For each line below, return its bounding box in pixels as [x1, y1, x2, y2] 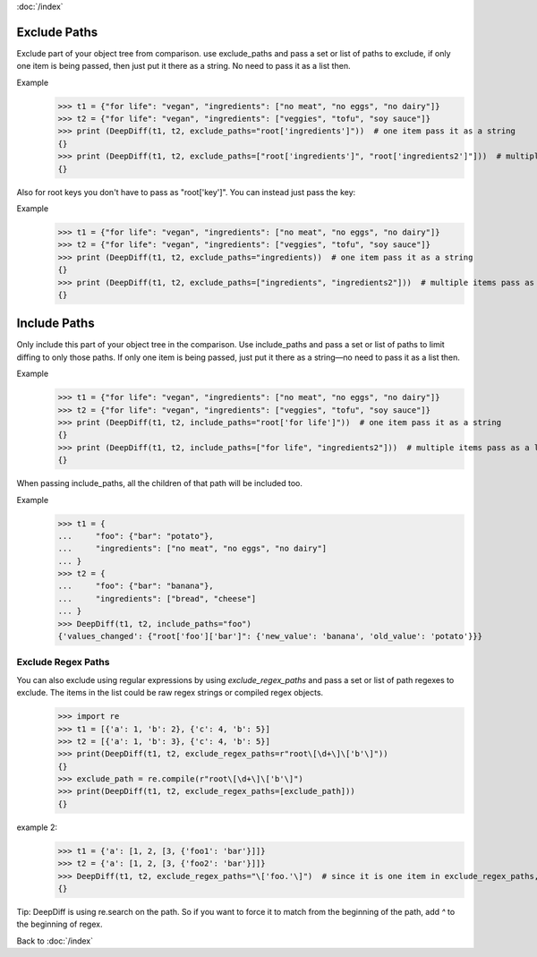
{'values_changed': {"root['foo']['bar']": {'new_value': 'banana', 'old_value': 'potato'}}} [57, 631, 483, 642]
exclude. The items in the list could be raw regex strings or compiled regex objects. [16, 688, 324, 698]
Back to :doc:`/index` [16, 936, 94, 946]
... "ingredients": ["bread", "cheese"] [57, 594, 257, 603]
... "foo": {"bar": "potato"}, [57, 531, 214, 541]
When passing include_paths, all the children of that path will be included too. [16, 478, 303, 489]
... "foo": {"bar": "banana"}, [57, 581, 214, 591]
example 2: [16, 822, 58, 833]
